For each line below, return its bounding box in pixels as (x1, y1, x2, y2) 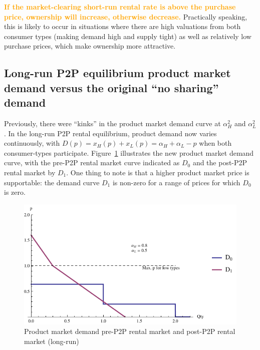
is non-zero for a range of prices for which (112, 177, 240, 187)
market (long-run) (24, 335, 79, 346)
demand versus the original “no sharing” (4, 80, 219, 95)
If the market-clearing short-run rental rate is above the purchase (4, 2, 236, 12)
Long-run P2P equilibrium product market (4, 65, 231, 81)
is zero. (4, 187, 26, 197)
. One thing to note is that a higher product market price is (66, 167, 249, 177)
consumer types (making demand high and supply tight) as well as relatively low (4, 31, 251, 41)
